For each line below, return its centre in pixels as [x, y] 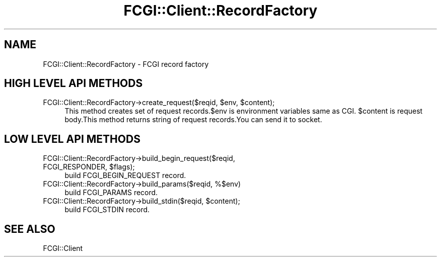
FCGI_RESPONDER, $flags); [89, 167]
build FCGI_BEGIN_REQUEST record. [125, 176]
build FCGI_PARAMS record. [111, 193]
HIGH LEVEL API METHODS [73, 83]
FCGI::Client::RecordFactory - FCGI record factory [126, 64]
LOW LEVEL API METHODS [72, 139]
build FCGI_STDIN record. [107, 210]
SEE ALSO [30, 229]
